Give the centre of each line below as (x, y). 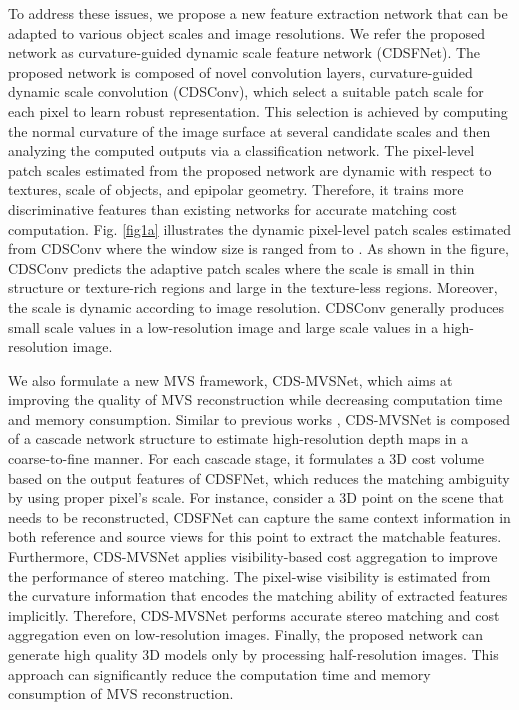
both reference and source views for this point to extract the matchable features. (255, 536)
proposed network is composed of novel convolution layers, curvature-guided (240, 71)
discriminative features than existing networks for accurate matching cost (232, 208)
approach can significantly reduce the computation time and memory (219, 673)
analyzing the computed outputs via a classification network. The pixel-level (241, 150)
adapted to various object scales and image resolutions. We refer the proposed (247, 32)
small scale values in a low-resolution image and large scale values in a (223, 326)
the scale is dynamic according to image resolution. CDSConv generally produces (256, 306)
